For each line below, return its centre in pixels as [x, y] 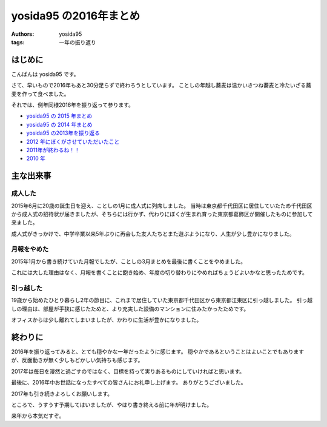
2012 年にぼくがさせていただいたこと [73, 141]
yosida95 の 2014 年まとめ [60, 124]
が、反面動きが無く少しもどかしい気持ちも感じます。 [77, 360]
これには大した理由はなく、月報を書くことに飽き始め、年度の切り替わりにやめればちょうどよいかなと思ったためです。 [160, 272]
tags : [18, 42]
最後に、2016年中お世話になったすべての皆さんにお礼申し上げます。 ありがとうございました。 [129, 383]
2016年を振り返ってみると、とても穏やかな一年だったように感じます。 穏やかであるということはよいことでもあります [158, 352]
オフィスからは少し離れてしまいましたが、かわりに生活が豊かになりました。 [107, 320]
